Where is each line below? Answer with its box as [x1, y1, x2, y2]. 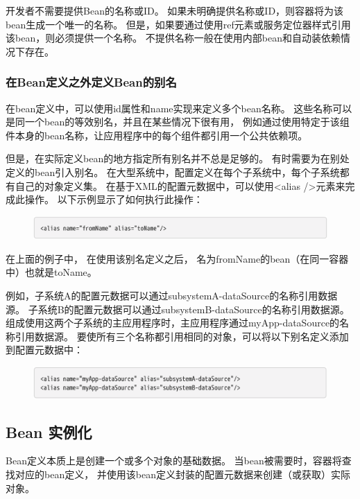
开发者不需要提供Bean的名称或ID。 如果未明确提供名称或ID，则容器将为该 [6, 3, 344, 17]
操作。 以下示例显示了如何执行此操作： [24, 192, 203, 207]
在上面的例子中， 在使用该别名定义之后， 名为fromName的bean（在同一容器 [6, 251, 349, 265]
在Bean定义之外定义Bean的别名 [6, 73, 177, 91]
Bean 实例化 [6, 421, 92, 442]
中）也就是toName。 [6, 265, 97, 279]
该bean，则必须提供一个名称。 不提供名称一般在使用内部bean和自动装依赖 [6, 30, 341, 45]
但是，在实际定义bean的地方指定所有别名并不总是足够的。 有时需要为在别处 [6, 151, 350, 166]
